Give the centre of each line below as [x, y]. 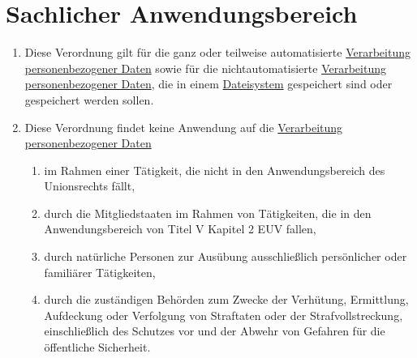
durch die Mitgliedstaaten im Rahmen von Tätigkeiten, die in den [208, 213]
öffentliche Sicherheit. [97, 347]
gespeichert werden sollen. [89, 99]
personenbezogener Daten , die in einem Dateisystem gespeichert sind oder [208, 84]
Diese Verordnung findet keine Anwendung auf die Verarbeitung [184, 127]
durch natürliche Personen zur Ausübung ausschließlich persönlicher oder [226, 256]
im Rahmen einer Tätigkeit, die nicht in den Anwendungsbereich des [215, 170]
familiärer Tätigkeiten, [100, 272]
